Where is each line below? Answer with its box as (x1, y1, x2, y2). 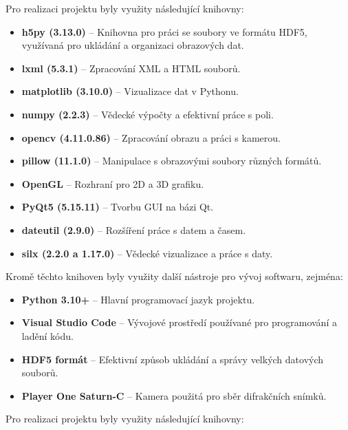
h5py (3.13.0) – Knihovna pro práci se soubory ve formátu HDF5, (21, 24, 307, 39)
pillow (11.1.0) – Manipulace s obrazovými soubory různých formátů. (21, 153, 322, 168)
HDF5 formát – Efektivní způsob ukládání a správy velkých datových (21, 352, 324, 366)
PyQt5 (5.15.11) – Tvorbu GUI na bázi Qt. (21, 200, 214, 214)
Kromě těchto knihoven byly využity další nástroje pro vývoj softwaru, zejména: (6, 269, 343, 283)
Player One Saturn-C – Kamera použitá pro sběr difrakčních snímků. (21, 388, 327, 402)
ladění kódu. (21, 328, 74, 343)
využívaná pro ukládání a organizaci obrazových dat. (21, 38, 244, 52)
